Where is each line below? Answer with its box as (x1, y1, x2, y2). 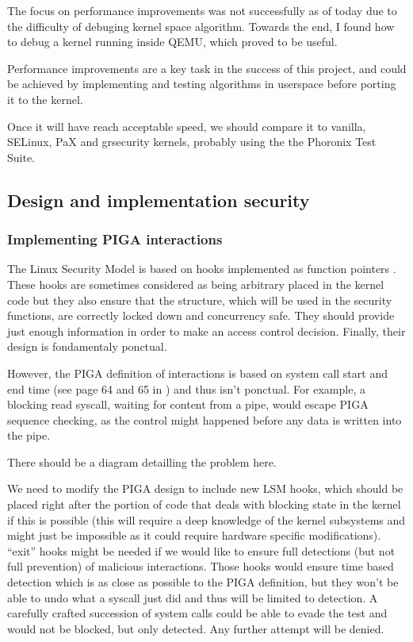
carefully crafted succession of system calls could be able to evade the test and (7, 605, 388, 621)
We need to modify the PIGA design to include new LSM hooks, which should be (7, 480, 403, 497)
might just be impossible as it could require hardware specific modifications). (7, 527, 381, 544)
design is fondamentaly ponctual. (7, 338, 167, 355)
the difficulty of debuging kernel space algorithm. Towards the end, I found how (7, 17, 395, 34)
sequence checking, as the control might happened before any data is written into (7, 411, 402, 428)
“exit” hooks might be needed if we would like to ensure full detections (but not (7, 542, 396, 559)
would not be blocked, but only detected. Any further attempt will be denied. (7, 620, 384, 636)
